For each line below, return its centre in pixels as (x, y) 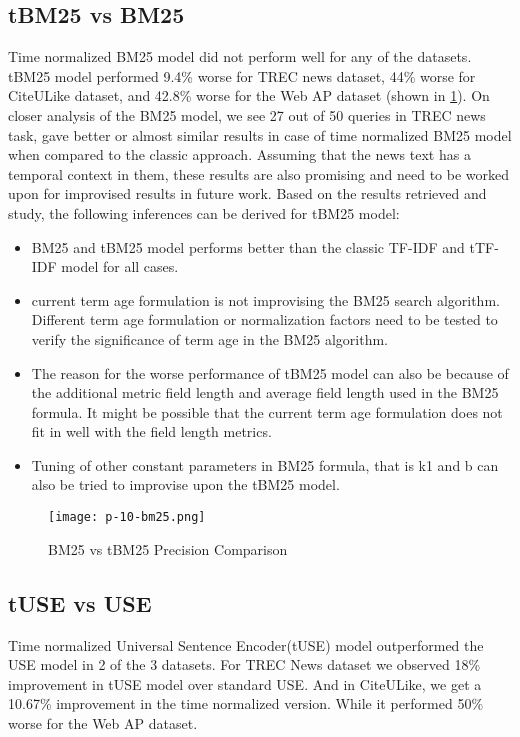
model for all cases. (120, 266)
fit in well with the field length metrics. (151, 431)
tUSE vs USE (80, 602)
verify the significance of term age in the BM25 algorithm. (210, 338)
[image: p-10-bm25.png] (127, 517)
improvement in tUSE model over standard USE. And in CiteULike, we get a (245, 683)
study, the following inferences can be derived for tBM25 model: (204, 212)
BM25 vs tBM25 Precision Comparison (168, 548)
